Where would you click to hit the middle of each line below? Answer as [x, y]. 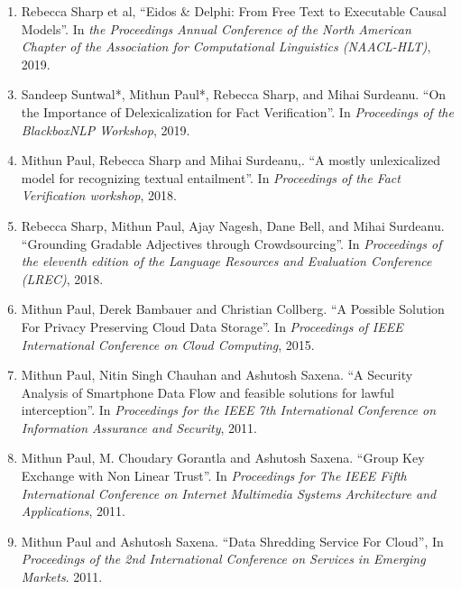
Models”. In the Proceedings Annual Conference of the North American [216, 28]
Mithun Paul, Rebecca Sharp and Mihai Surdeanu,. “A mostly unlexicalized [230, 160]
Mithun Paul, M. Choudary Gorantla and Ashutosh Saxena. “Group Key [223, 458]
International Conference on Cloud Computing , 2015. [168, 344]
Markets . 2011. [62, 577]
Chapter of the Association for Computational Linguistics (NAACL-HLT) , [226, 46]
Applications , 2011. [73, 511]
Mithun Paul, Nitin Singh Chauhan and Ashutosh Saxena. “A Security [217, 375]
